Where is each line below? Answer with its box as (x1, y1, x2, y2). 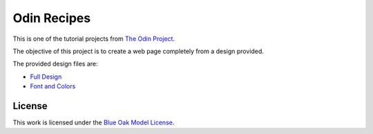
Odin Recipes (12, 10, 91, 26)
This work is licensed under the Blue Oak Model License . (12, 118, 175, 127)
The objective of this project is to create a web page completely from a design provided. (12, 47, 264, 55)
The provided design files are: (12, 59, 98, 68)
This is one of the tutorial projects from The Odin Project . (12, 35, 175, 43)
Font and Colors (30, 82, 76, 90)
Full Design (30, 73, 62, 81)
